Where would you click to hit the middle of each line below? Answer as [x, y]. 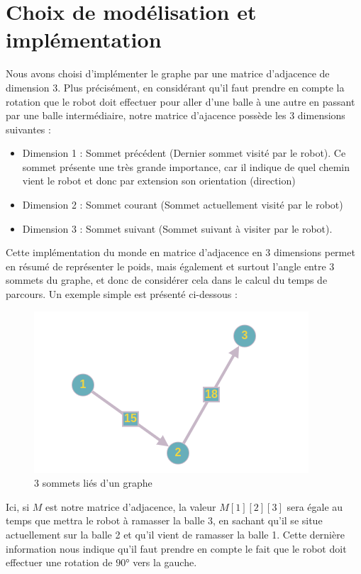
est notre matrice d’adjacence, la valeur [131, 506]
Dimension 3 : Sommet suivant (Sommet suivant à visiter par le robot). [177, 228]
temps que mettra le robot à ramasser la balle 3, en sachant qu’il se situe [164, 520]
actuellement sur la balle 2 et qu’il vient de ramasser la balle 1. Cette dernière [175, 534]
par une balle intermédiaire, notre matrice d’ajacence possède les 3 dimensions [176, 115]
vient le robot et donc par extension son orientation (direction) [159, 181]
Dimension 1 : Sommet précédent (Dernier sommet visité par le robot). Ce [184, 153]
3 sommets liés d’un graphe [93, 483]
